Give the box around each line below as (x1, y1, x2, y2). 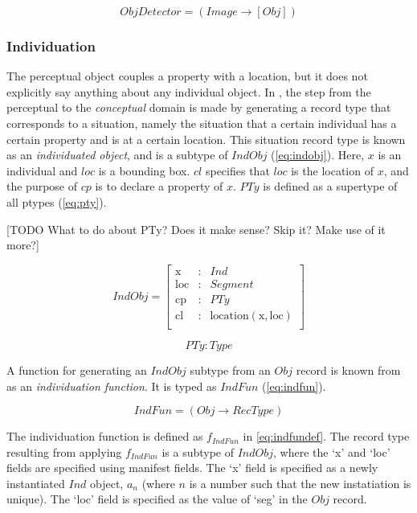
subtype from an (190, 361, 271, 378)
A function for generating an (6, 361, 147, 378)
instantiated (6, 474, 65, 491)
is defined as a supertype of (263, 178, 398, 195)
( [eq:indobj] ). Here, (271, 146, 365, 163)
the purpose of (6, 178, 78, 195)
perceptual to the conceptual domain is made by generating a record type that (6, 99, 391, 116)
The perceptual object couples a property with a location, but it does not (6, 68, 368, 84)
